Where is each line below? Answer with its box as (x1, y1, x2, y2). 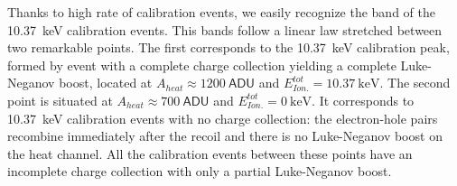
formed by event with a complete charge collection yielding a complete (7, 55, 396, 74)
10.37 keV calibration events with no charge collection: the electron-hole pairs (7, 108, 438, 127)
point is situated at (7, 90, 113, 109)
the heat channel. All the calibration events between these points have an (7, 144, 413, 163)
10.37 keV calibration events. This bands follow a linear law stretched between (7, 20, 443, 39)
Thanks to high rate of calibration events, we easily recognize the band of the (7, 3, 435, 21)
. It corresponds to (312, 90, 415, 109)
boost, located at (59, 73, 153, 92)
